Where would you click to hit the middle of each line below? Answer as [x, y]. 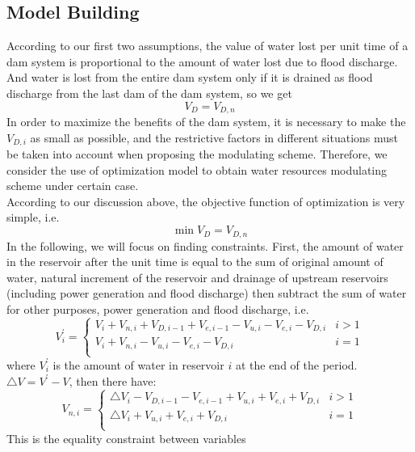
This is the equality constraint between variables [126, 438]
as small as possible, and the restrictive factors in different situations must [214, 137]
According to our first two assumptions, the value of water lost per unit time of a [207, 46]
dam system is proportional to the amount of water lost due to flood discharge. [202, 61]
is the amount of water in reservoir [138, 364]
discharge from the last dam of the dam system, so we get [149, 93]
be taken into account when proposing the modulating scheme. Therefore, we [197, 154]
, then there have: [113, 380]
